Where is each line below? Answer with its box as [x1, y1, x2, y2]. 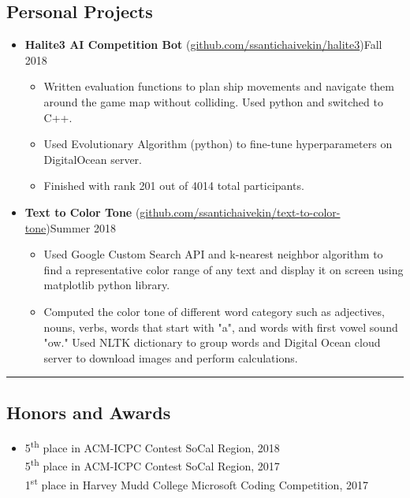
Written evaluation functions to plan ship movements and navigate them [43, 78, 394, 95]
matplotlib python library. [43, 277, 170, 293]
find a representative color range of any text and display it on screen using [43, 261, 404, 277]
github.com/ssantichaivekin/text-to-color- [140, 203, 341, 220]
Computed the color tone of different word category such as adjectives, [43, 303, 385, 319]
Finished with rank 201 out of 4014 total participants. [43, 177, 304, 194]
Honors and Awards [6, 400, 171, 424]
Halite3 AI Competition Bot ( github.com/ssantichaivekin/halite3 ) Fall [24, 36, 382, 53]
